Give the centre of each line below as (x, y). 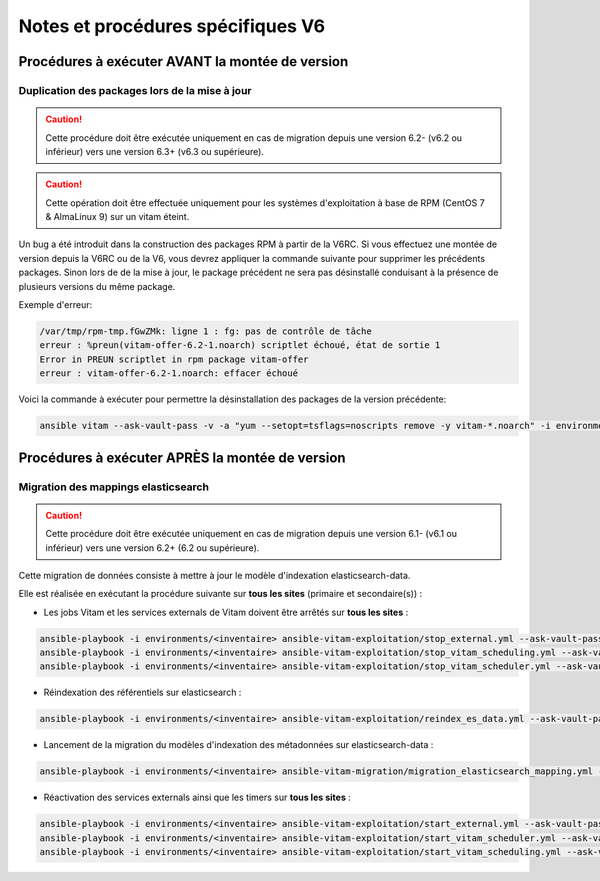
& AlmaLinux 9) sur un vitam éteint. (117, 217)
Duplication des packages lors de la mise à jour (135, 90)
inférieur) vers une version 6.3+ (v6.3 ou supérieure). (155, 151)
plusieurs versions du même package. (97, 286)
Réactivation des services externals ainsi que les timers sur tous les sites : (197, 797)
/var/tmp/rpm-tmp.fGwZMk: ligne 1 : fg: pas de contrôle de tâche (205, 331)
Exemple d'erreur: (55, 305)
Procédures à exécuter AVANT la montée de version (183, 61)
